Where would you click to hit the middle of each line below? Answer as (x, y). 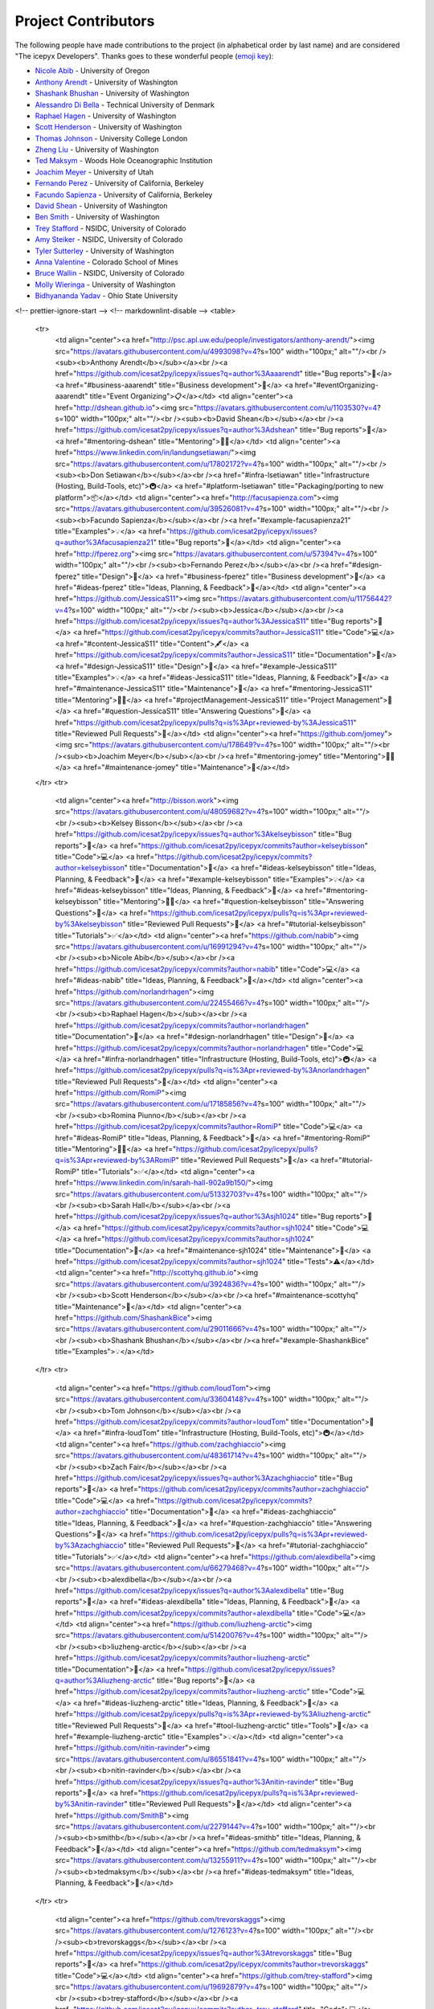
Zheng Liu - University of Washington (97, 149)
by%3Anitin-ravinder (90, 1804)
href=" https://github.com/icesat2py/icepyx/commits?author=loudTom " (172, 1422)
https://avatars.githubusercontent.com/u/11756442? (306, 599)
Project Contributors (85, 21)
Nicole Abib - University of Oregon (92, 71)
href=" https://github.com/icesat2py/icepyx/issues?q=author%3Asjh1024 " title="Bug (194, 1217)
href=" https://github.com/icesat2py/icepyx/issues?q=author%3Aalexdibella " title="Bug (199, 1590)
